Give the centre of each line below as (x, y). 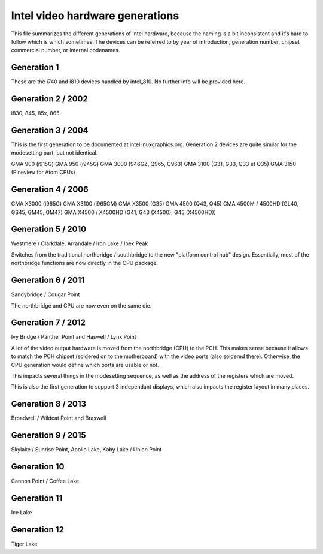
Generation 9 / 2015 (48, 436)
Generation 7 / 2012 (48, 323)
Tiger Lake (24, 544)
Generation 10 (38, 467)
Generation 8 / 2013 (49, 404)
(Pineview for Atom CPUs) (43, 172)
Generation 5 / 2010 (49, 229)
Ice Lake (22, 512)
